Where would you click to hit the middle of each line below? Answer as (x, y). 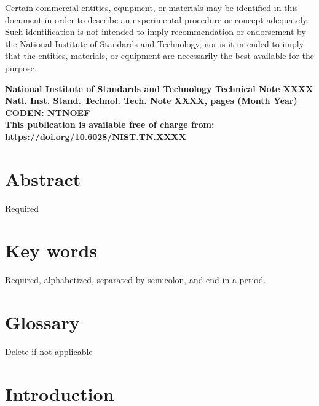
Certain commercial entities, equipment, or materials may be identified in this (152, 7)
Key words (51, 250)
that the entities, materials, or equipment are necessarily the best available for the (159, 56)
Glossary (42, 322)
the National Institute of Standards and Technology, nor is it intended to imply (155, 43)
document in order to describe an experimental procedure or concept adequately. (157, 19)
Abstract (43, 178)
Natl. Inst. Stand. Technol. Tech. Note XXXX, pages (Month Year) (151, 100)
